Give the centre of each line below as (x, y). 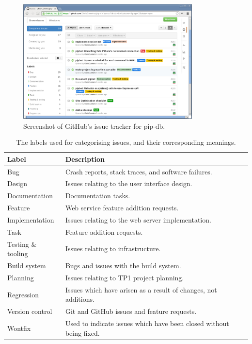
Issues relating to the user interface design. (129, 183)
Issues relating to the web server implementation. (138, 219)
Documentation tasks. (98, 196)
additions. (80, 299)
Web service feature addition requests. (122, 208)
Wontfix (19, 328)
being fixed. (82, 333)
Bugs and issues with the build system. (123, 266)
